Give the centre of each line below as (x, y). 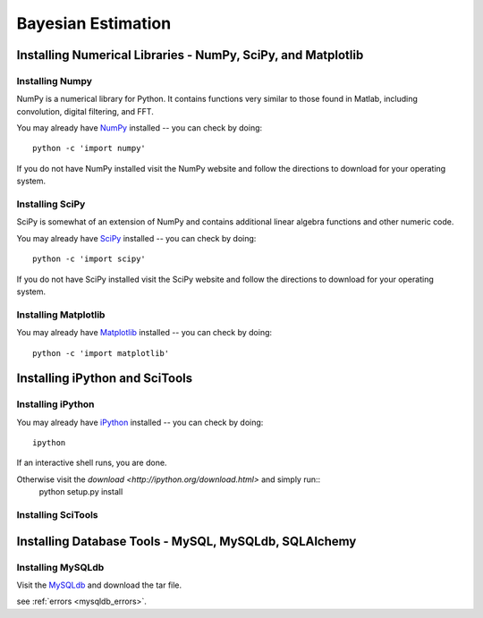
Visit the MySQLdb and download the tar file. (99, 585)
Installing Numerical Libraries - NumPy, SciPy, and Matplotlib (190, 55)
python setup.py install (81, 492)
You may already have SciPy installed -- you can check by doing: (136, 238)
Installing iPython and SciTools (105, 379)
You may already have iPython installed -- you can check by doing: (140, 422)
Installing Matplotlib (61, 315)
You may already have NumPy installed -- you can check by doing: (140, 128)
